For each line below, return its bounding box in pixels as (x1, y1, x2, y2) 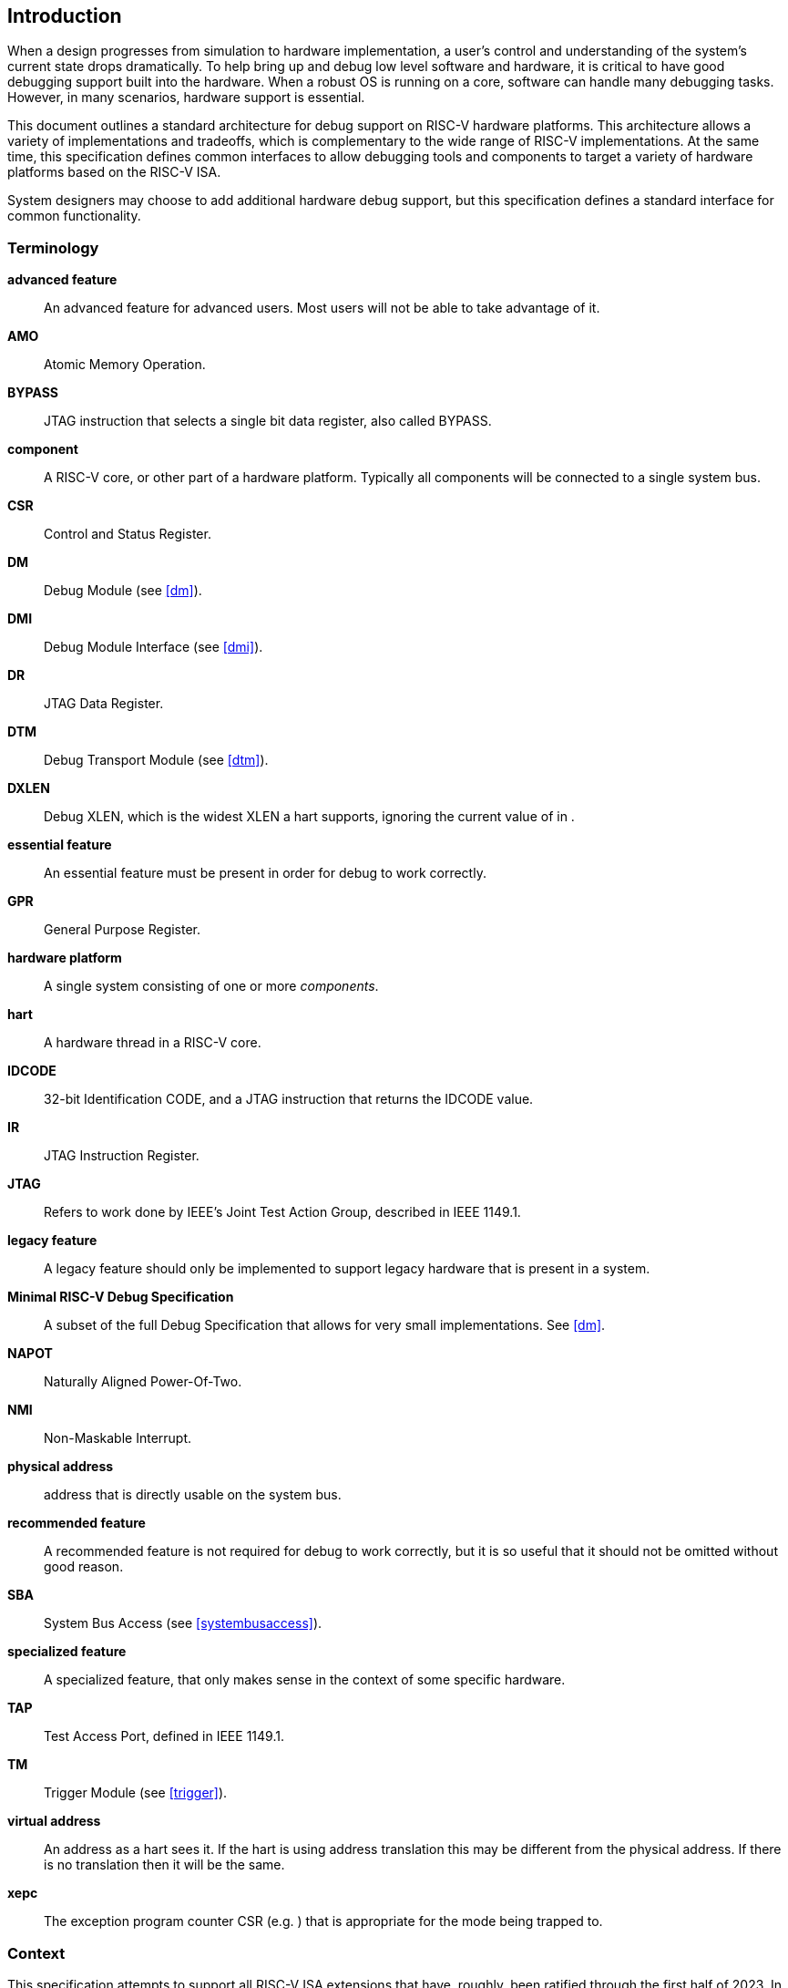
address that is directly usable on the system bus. (44, 1487, 342, 1503)
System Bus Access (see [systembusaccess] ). (44, 1615, 322, 1632)
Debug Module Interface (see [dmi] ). (44, 639, 263, 655)
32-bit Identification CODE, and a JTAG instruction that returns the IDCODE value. (44, 1091, 534, 1107)
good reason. (44, 1559, 124, 1575)
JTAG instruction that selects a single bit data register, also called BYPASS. (44, 413, 492, 429)
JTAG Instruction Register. (44, 1148, 200, 1164)
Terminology (7, 238, 99, 257)
